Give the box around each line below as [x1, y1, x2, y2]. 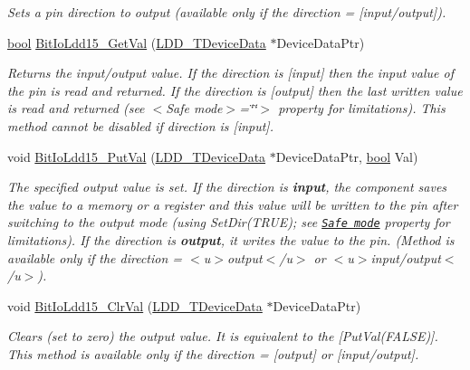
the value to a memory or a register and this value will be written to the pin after [7, 194, 458, 213]
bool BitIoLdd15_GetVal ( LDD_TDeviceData [7, 33, 266, 52]
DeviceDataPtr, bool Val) [275, 147, 418, 166]
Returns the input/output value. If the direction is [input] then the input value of [7, 63, 454, 82]
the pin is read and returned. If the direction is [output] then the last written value [7, 81, 463, 100]
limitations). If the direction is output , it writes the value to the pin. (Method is [7, 231, 455, 249]
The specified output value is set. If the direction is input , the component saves [7, 177, 447, 196]
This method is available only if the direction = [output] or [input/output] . [7, 344, 419, 363]
